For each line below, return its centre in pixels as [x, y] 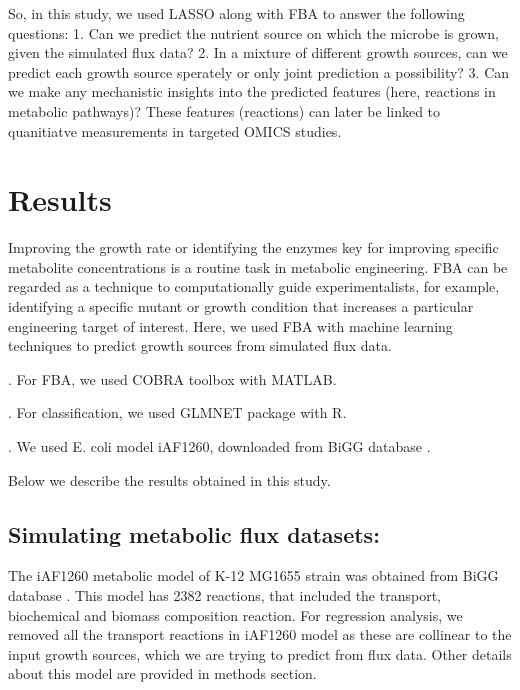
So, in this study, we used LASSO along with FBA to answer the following [236, 13]
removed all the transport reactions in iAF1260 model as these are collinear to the [260, 634]
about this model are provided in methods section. [162, 673]
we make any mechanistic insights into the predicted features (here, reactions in [252, 91]
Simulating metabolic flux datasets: [194, 533]
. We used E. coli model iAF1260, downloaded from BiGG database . [219, 446]
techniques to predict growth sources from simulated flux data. [200, 345]
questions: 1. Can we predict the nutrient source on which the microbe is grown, [253, 32]
